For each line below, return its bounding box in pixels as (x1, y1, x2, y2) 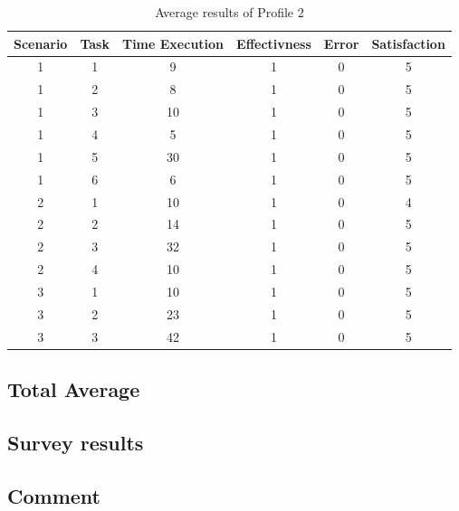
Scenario (14, 33, 68, 52)
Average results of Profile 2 (155, 3, 304, 21)
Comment (7, 481, 100, 509)
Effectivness (236, 33, 311, 52)
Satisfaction (371, 33, 445, 52)
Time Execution (121, 33, 225, 52)
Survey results (7, 428, 144, 456)
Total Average (7, 375, 140, 403)
